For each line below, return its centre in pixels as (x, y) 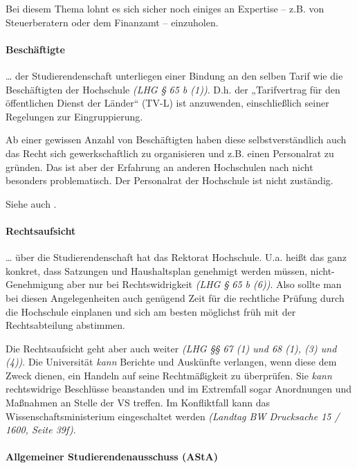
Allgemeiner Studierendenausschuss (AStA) (112, 457)
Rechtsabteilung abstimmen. (66, 325)
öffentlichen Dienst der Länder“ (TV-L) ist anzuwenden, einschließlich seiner (167, 103)
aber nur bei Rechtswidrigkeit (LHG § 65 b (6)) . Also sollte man (204, 284)
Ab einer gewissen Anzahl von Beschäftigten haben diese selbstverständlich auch (176, 139)
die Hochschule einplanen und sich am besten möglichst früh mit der (151, 311)
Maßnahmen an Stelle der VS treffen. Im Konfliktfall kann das (138, 403)
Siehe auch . (31, 203)
